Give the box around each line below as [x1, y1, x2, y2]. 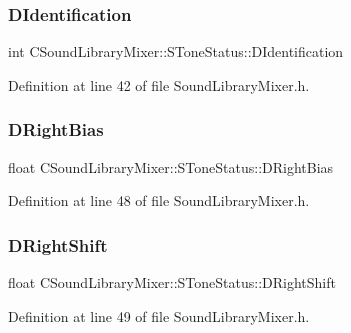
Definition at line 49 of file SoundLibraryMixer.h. [8, 305, 310, 326]
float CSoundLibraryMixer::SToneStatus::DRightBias [8, 156, 334, 177]
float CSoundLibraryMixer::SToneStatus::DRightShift [8, 272, 336, 293]
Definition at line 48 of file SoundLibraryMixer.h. [8, 190, 310, 211]
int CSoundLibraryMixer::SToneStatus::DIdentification [8, 41, 344, 62]
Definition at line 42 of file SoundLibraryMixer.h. [8, 74, 310, 95]
